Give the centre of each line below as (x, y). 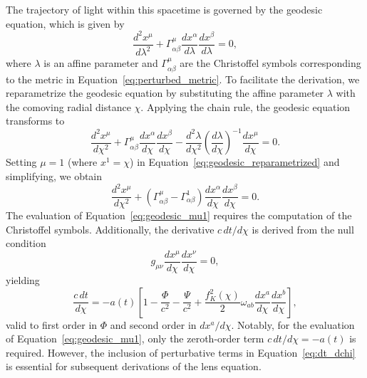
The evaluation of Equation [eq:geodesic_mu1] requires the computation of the (179, 215)
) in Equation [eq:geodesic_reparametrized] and (235, 162)
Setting (21, 162)
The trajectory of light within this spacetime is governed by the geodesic (164, 9)
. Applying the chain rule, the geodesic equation (245, 106)
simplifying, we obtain (54, 175)
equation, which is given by (65, 23)
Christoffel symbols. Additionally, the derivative (110, 229)
